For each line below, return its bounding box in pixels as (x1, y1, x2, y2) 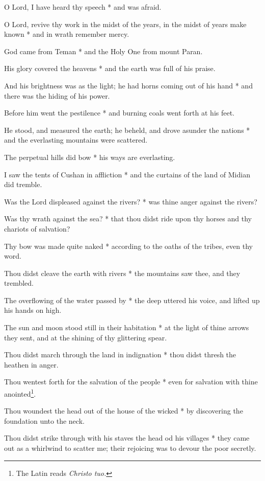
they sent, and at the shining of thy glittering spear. (4, 332, 167, 342)
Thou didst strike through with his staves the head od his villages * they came (4, 432, 250, 443)
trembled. (4, 278, 34, 288)
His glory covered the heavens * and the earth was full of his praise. (4, 63, 216, 74)
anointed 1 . (4, 387, 36, 399)
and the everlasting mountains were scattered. (4, 134, 148, 145)
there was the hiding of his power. (4, 90, 110, 101)
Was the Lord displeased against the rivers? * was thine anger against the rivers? (4, 196, 257, 207)
